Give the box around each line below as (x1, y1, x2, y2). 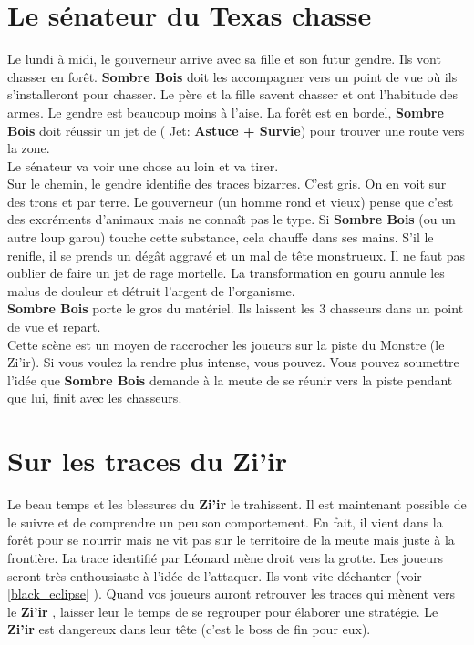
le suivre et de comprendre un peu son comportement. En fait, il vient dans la (7, 512, 443, 531)
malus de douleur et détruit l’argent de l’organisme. (7, 281, 295, 300)
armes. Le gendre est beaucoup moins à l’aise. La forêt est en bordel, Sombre (7, 102, 444, 121)
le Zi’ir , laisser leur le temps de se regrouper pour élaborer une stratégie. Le (7, 601, 438, 620)
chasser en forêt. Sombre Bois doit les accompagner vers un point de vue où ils (7, 67, 458, 86)
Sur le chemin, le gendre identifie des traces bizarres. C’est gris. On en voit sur (7, 174, 447, 193)
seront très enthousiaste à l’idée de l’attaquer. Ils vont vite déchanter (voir (7, 566, 422, 585)
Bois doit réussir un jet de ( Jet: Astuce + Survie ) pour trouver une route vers (7, 120, 465, 139)
